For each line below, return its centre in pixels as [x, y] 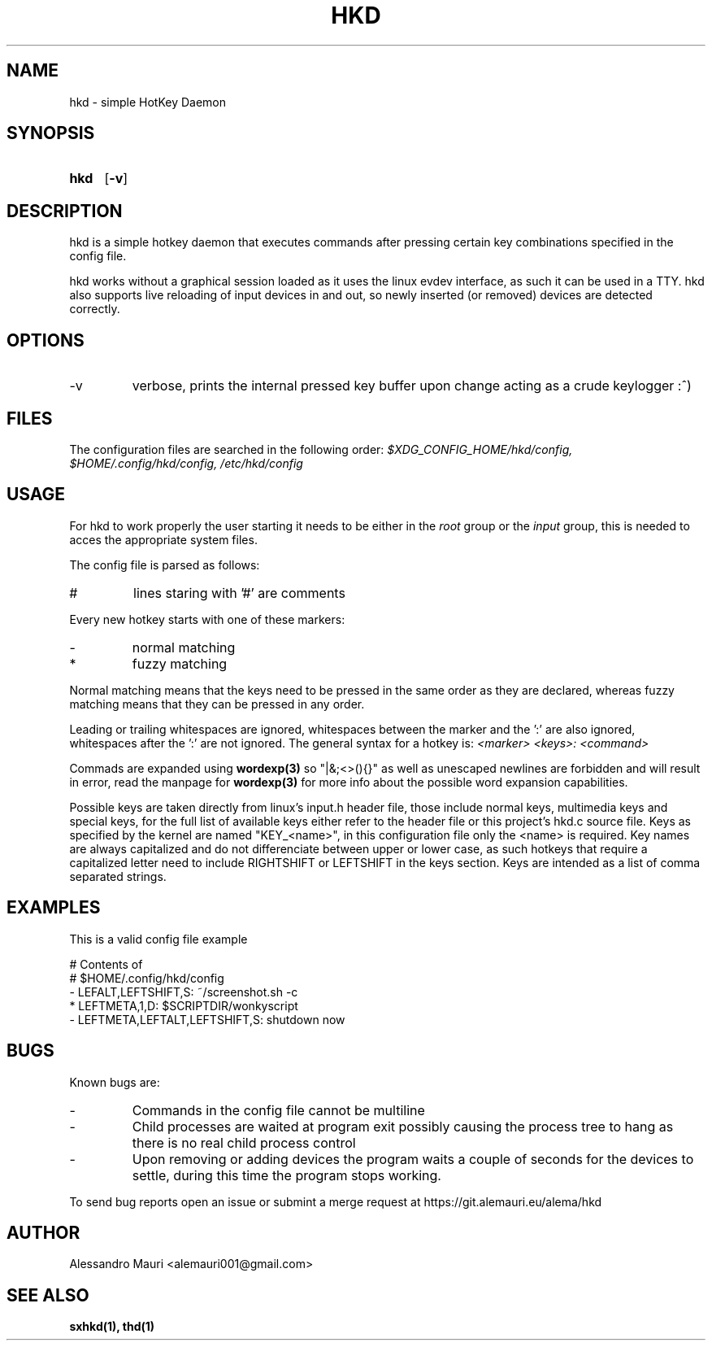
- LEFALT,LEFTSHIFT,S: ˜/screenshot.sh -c [184, 992]
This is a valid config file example [158, 939]
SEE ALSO [48, 1295]
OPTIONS [46, 340]
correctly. [95, 309]
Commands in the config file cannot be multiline [278, 1110]
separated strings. [118, 876]
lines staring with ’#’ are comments [239, 593]
